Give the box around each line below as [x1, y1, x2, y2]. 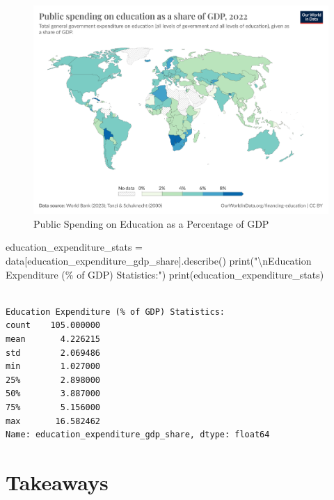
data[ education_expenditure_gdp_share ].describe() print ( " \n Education [6, 253, 312, 268]
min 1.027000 [6, 361, 101, 372]
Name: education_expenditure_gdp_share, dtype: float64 [6, 430, 270, 440]
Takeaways [6, 467, 109, 496]
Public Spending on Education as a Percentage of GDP [33, 216, 269, 231]
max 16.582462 [6, 416, 101, 426]
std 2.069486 [6, 347, 101, 358]
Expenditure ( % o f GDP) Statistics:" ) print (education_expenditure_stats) [6, 267, 324, 281]
